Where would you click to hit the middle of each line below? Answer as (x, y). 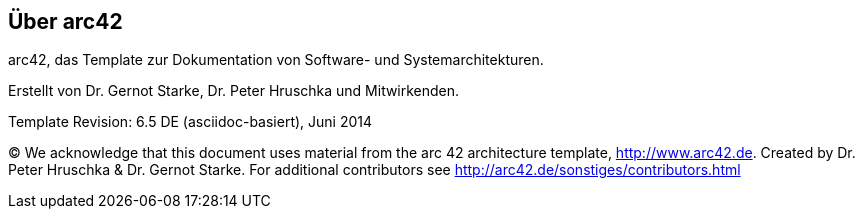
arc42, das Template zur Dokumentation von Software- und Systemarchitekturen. (276, 60)
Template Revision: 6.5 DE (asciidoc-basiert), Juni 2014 (190, 122)
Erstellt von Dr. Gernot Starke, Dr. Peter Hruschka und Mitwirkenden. (234, 91)
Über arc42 (65, 21)
